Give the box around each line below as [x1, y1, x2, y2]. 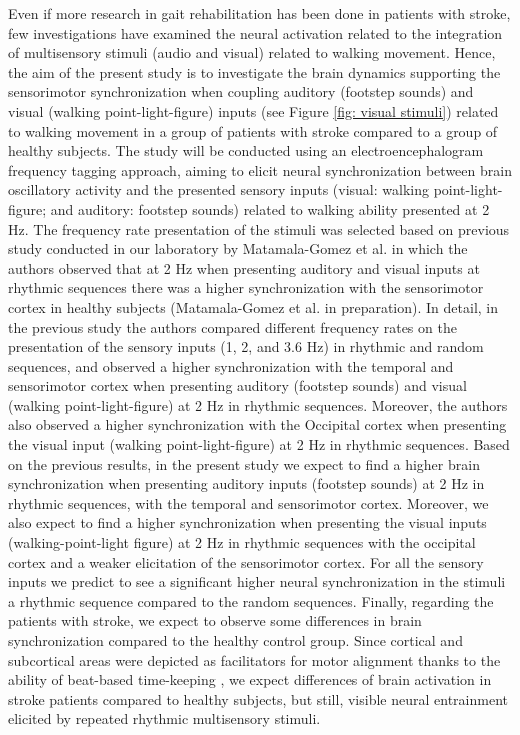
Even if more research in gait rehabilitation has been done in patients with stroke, [8, 3, 511, 23]
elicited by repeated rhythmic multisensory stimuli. [8, 708, 321, 729]
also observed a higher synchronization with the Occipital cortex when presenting [8, 414, 507, 435]
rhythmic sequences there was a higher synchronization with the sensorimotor [8, 277, 484, 298]
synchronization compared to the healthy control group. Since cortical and [8, 630, 463, 650]
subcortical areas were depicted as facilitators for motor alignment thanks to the [8, 649, 501, 670]
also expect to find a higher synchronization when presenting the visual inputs [8, 512, 487, 533]
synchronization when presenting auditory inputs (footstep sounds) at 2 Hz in [8, 473, 485, 494]
